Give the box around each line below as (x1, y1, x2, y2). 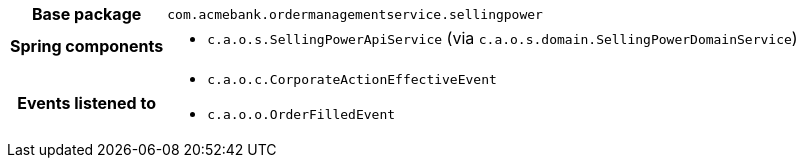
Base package (31, 4, 142, 24)
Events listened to (17, 93, 156, 113)
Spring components (10, 36, 164, 56)
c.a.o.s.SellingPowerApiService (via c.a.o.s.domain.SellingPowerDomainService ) (207, 28, 798, 48)
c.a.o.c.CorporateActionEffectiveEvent (207, 72, 497, 87)
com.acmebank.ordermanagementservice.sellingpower (167, 6, 543, 22)
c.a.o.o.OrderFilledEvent (207, 107, 396, 122)
